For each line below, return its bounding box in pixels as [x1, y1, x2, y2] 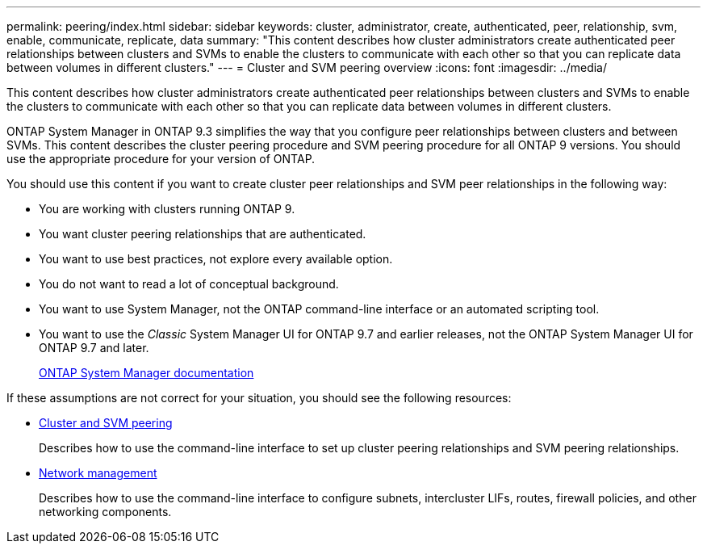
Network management [39, 466, 157, 480]
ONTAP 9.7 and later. [39, 341, 149, 355]
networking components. [39, 505, 172, 519]
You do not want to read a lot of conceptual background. [39, 277, 339, 291]
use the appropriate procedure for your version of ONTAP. [6, 152, 316, 166]
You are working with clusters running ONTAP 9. [39, 202, 295, 216]
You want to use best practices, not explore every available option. [39, 252, 393, 266]
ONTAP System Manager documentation [39, 366, 254, 380]
